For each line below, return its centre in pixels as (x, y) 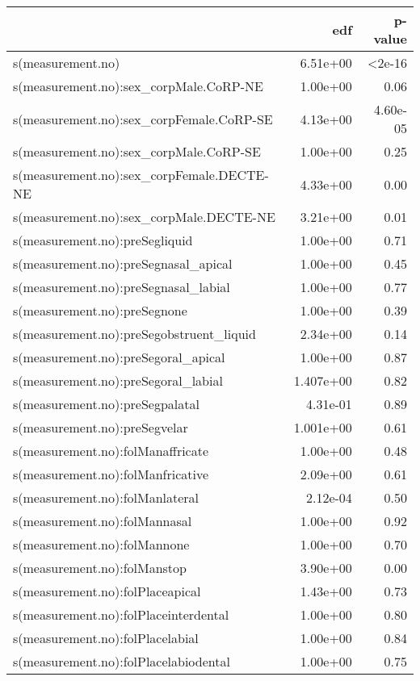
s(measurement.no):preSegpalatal (106, 404)
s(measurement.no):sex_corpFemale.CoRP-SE (143, 119)
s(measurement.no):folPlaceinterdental (121, 614)
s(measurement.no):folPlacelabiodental (122, 661)
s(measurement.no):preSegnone (100, 310)
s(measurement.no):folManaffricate (111, 451)
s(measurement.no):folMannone (101, 544)
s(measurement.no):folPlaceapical (107, 591)
